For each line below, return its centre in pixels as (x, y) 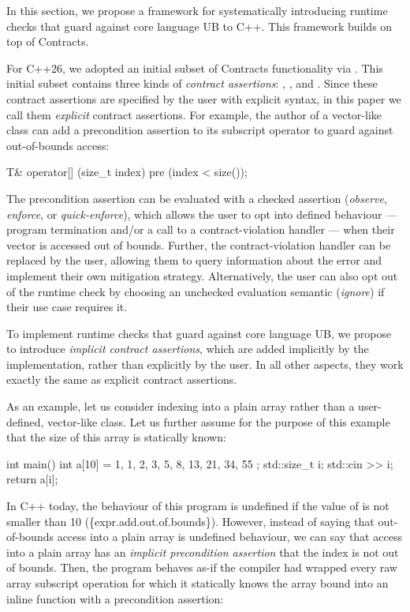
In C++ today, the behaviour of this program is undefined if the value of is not (198, 506)
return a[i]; (32, 479)
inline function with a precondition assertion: (115, 598)
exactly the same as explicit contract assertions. (122, 379)
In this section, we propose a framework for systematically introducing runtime (197, 10)
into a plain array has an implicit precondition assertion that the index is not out (203, 552)
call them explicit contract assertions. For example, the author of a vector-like (194, 114)
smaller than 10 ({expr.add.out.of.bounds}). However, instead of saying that (190, 521)
